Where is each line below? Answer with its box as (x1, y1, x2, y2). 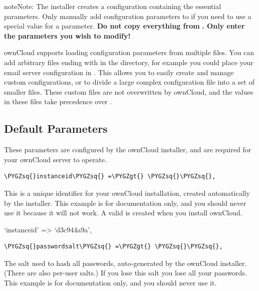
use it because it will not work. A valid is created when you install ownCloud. (4, 207, 242, 218)
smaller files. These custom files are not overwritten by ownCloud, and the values (4, 86, 253, 97)
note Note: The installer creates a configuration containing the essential (4, 1, 221, 11)
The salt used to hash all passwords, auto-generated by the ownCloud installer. (4, 257, 247, 268)
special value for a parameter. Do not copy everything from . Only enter (4, 21, 245, 31)
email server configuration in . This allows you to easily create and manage (4, 67, 234, 77)
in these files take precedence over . (4, 96, 112, 107)
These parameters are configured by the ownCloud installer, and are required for (4, 144, 251, 155)
